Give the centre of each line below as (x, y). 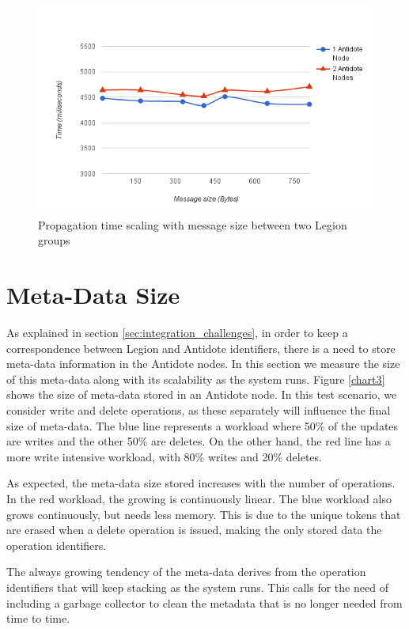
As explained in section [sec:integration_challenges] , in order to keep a (177, 333)
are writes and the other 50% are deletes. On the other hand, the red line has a (199, 441)
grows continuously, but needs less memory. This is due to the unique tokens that (204, 514)
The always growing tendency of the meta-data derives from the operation (186, 572)
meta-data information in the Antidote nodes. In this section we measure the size (203, 364)
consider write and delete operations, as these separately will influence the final (199, 410)
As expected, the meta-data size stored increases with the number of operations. (201, 483)
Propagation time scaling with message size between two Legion (193, 224)
